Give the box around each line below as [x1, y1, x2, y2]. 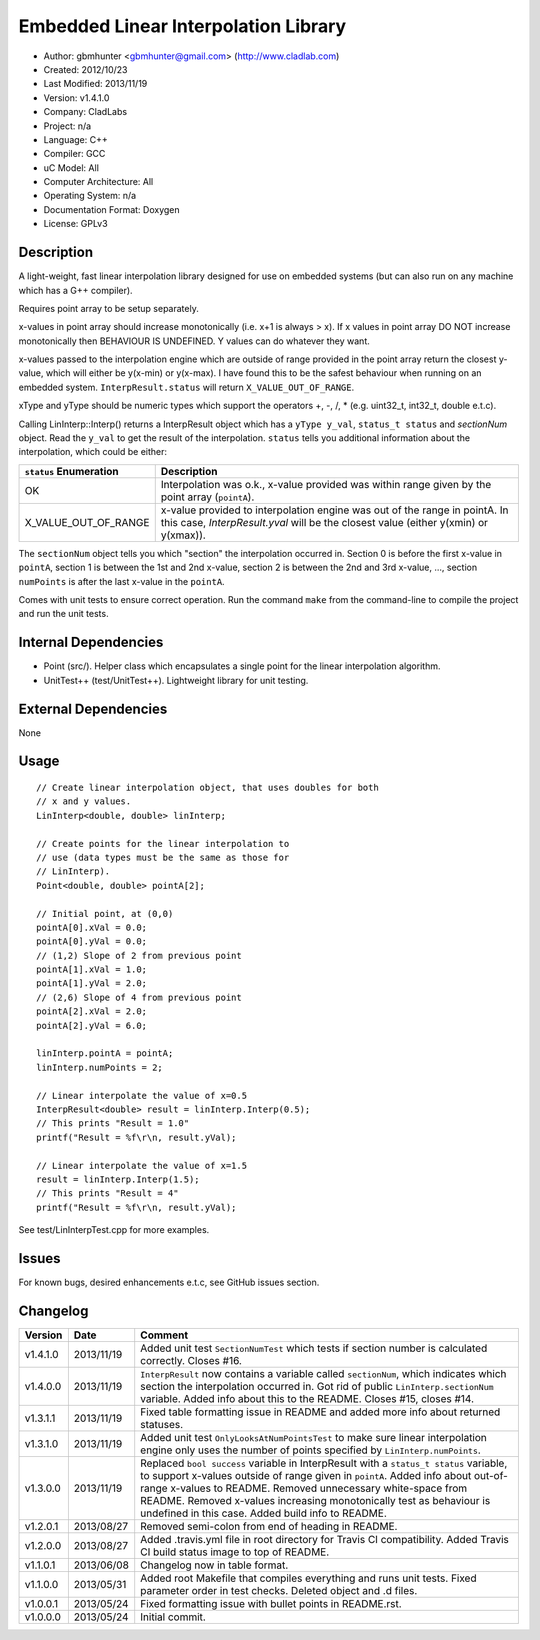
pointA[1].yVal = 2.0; [36, 978, 148, 989]
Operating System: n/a [43, 190, 137, 202]
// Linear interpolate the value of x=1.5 [36, 1160, 248, 1171]
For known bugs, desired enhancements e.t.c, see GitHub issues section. [18, 1276, 320, 1289]
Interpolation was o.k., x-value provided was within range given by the [160, 477, 492, 491]
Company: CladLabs [43, 106, 128, 118]
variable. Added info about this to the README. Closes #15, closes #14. [140, 1391, 475, 1405]
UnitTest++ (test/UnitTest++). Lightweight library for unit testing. [43, 674, 309, 686]
